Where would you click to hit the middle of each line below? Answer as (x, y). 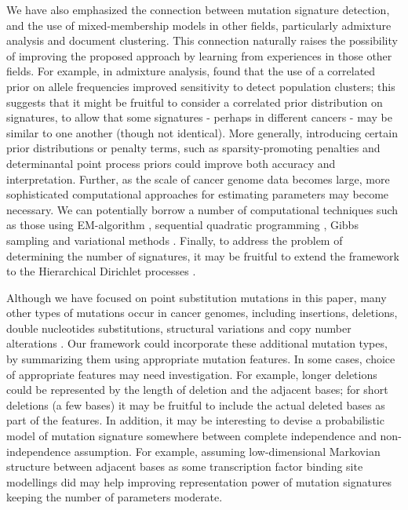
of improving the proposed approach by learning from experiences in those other (199, 55)
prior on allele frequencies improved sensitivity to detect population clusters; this (201, 86)
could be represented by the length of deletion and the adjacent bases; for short (197, 390)
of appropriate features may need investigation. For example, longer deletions (192, 374)
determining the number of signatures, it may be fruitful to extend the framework (203, 255)
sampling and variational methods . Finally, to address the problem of (175, 240)
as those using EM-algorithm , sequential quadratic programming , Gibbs (182, 225)
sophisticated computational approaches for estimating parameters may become (198, 194)
